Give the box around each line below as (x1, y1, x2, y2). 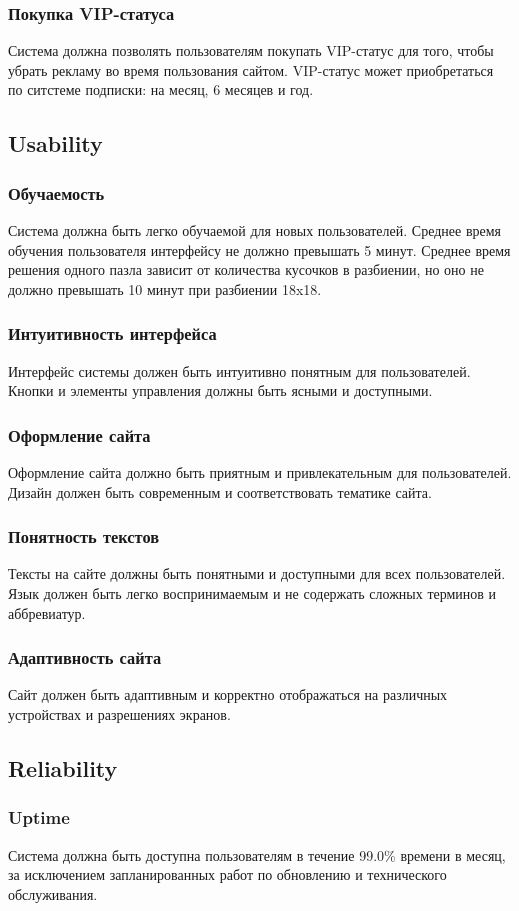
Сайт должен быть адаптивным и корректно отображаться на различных (8, 684, 448, 705)
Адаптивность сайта (8, 645, 162, 670)
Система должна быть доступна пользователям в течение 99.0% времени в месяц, (8, 844, 506, 865)
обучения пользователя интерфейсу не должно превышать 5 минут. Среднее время (8, 239, 511, 260)
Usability (8, 128, 103, 159)
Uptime (8, 805, 70, 830)
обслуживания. (8, 883, 98, 904)
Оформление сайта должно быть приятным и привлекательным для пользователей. (8, 462, 512, 482)
